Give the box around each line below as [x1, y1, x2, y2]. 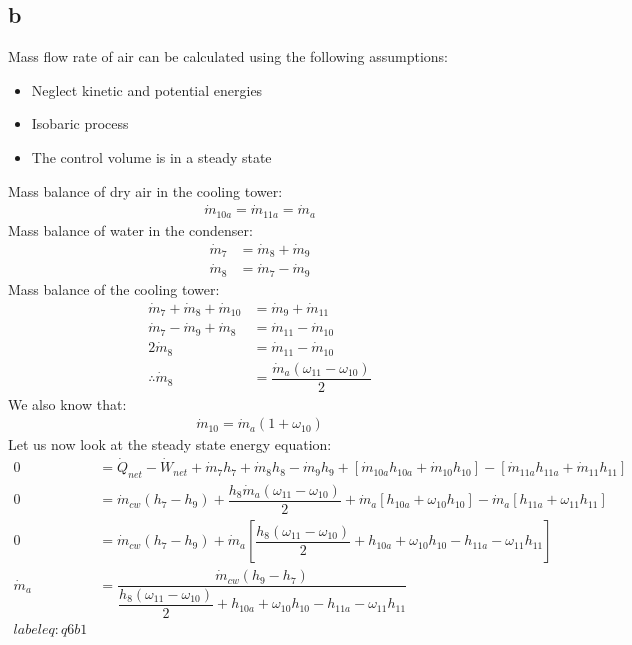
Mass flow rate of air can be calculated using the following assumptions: [8, 46, 448, 67]
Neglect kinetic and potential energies [31, 79, 263, 100]
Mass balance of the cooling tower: [8, 278, 220, 299]
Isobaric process [31, 113, 129, 134]
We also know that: [8, 393, 127, 414]
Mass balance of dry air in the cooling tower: [8, 180, 283, 201]
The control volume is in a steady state [31, 146, 272, 167]
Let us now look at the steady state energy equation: [8, 434, 332, 455]
